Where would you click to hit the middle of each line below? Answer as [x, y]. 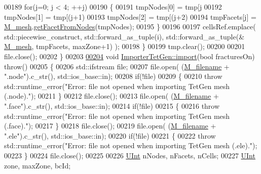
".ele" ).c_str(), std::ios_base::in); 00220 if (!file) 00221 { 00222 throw [110, 135]
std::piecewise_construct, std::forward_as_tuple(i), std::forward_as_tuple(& [124, 36]
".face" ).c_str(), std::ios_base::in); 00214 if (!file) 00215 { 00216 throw [112, 105]
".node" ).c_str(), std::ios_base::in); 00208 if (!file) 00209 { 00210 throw [113, 76]
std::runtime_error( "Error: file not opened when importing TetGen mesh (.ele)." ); [131, 145]
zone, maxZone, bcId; [38, 165]
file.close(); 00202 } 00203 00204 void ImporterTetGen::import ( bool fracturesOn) [129, 56]
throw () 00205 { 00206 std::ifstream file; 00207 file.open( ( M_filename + [117, 66]
